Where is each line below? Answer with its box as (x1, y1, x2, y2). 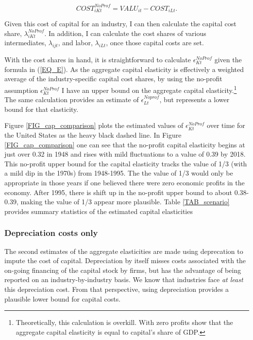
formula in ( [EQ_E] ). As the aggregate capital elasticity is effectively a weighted (4, 64, 244, 74)
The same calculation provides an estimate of (4, 94, 139, 105)
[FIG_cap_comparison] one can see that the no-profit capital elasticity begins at (4, 139, 245, 149)
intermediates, (4, 37, 47, 48)
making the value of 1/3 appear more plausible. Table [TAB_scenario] (20, 197, 230, 207)
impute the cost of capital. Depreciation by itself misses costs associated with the (4, 255, 246, 266)
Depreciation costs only (4, 227, 98, 239)
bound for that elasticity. (4, 104, 79, 114)
